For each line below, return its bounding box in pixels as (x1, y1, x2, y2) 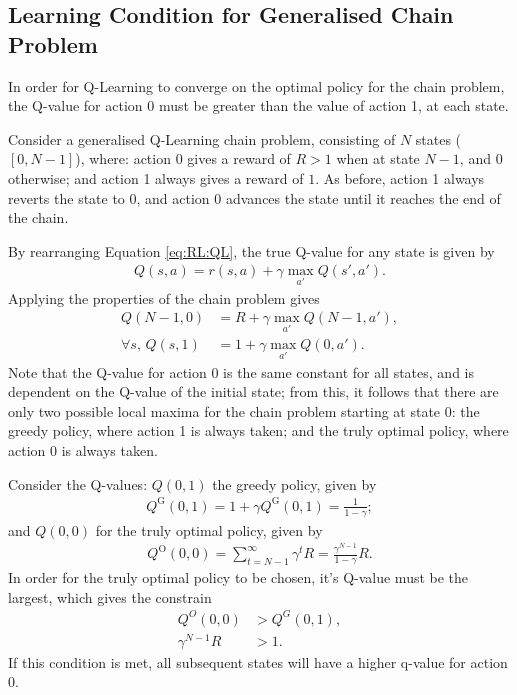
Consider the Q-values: (8, 473, 148, 494)
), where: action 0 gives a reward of (75, 148, 291, 169)
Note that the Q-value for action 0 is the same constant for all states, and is (8, 361, 474, 382)
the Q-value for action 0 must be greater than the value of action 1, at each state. (8, 95, 509, 116)
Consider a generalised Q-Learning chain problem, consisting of (8, 128, 396, 149)
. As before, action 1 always (315, 167, 485, 188)
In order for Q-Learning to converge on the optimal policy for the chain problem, (8, 75, 505, 96)
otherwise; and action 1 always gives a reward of (8, 167, 304, 188)
